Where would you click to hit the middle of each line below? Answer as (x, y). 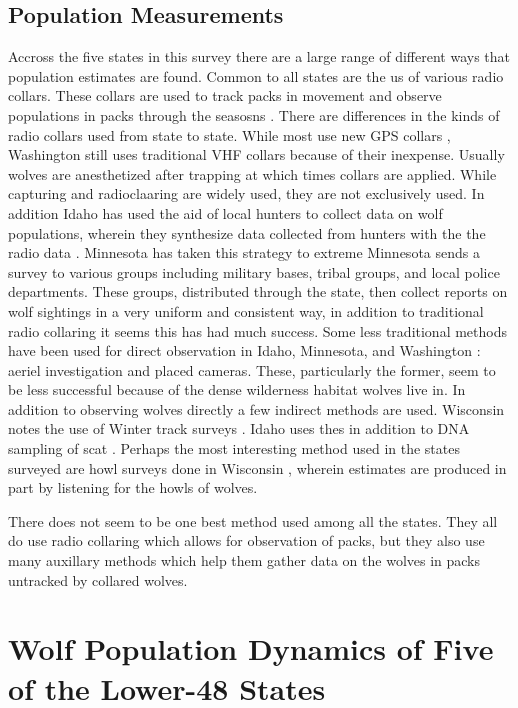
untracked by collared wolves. (98, 579)
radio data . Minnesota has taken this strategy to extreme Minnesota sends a (244, 252)
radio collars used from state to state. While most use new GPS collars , (229, 134)
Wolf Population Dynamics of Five (251, 648)
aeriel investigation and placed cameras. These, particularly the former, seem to (252, 369)
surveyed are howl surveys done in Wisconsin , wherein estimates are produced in (257, 467)
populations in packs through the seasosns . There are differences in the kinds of (254, 114)
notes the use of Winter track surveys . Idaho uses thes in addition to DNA (239, 428)
